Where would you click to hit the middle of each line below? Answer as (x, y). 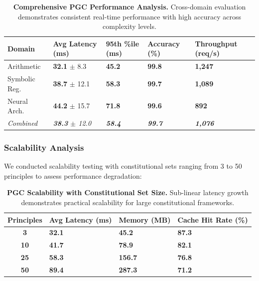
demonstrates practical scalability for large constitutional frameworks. (128, 202)
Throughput (216, 43)
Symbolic (21, 79)
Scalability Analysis (44, 147)
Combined (23, 123)
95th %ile (123, 43)
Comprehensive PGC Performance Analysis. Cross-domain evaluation (129, 6)
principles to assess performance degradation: (73, 175)
